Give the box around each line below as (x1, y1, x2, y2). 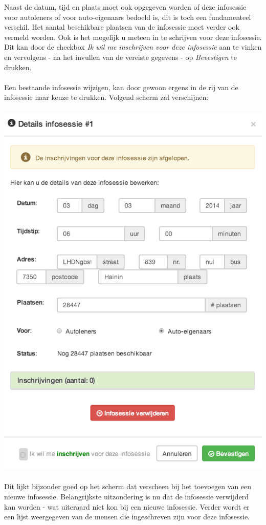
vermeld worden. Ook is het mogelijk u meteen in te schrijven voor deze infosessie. (4, 31, 262, 42)
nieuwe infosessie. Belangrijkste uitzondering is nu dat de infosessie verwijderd (4, 491, 249, 501)
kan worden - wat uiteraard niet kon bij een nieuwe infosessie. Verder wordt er (4, 501, 250, 512)
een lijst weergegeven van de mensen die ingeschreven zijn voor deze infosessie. (4, 511, 250, 522)
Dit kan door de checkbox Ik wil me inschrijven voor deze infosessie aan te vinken (4, 41, 262, 52)
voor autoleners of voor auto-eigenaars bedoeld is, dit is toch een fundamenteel (4, 11, 251, 22)
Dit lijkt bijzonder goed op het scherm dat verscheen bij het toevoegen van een (4, 481, 252, 492)
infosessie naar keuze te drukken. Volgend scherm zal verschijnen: (4, 92, 209, 102)
